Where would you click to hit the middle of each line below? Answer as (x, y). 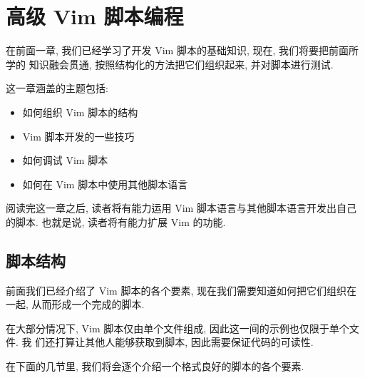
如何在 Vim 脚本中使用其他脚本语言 (105, 184)
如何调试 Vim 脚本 (65, 160)
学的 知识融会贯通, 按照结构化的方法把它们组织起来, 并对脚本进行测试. (170, 64)
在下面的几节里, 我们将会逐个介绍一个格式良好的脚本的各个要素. (155, 366)
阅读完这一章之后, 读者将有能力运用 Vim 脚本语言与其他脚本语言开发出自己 (181, 208)
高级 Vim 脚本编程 (95, 16)
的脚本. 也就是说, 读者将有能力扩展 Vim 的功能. (116, 221)
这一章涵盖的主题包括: (57, 88)
